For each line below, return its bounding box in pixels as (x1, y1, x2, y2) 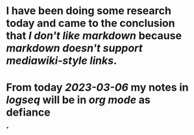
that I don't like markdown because (6, 29, 182, 42)
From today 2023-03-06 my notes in (6, 81, 189, 95)
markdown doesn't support (6, 42, 143, 55)
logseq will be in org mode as (6, 93, 151, 107)
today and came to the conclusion (6, 16, 175, 30)
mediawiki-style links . (6, 54, 118, 67)
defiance (6, 106, 51, 119)
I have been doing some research (6, 4, 172, 18)
